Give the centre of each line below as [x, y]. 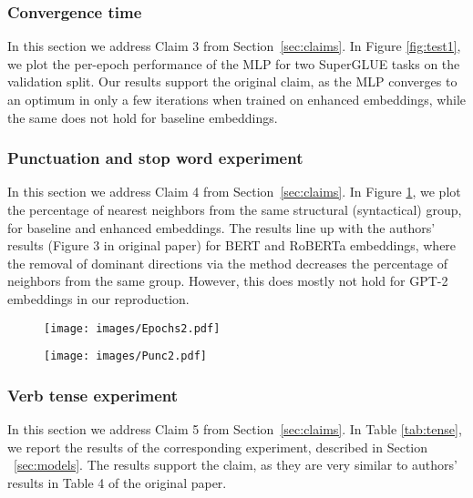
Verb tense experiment [93, 395]
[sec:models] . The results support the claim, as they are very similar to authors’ [236, 465]
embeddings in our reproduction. [98, 298]
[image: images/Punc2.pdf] [125, 356]
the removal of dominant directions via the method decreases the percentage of [227, 263]
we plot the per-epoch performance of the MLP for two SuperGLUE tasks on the [234, 63]
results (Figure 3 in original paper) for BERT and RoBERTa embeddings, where [232, 245]
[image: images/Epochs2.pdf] [132, 328]
